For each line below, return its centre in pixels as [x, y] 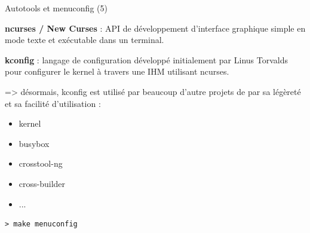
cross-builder [42, 183]
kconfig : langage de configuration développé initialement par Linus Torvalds [146, 59]
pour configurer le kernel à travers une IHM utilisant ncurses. [117, 71]
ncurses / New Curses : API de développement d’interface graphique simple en [155, 28]
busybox [34, 143]
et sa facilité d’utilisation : [53, 103]
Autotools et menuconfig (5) [56, 8]
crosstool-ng [41, 163]
